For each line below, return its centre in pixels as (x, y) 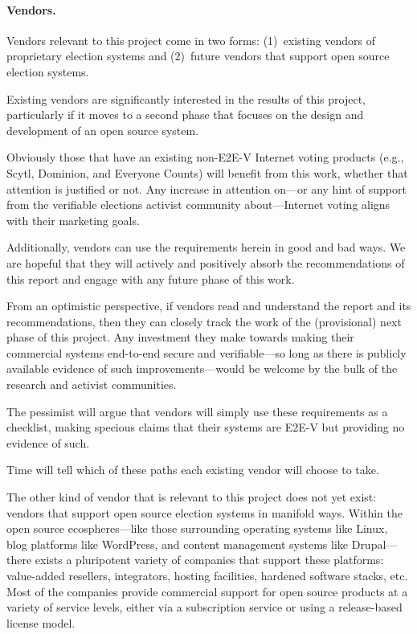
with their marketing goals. (73, 220)
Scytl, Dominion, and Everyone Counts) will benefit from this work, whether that (207, 172)
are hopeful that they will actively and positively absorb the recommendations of (206, 262)
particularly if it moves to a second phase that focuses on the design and (185, 115)
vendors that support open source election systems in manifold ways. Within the (204, 512)
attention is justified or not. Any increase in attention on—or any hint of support (206, 188)
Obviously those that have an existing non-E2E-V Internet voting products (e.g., (205, 157)
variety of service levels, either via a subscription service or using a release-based (204, 607)
